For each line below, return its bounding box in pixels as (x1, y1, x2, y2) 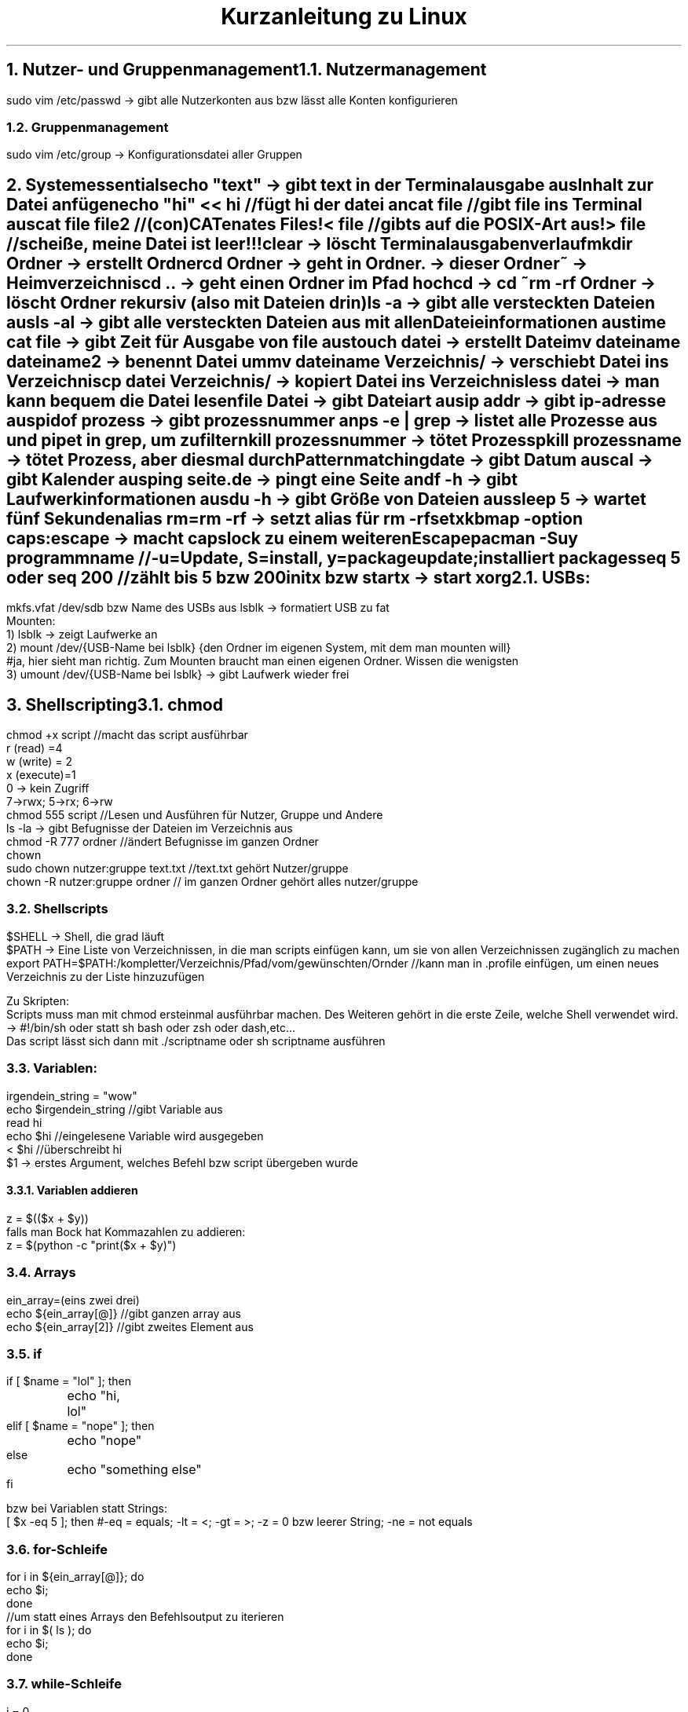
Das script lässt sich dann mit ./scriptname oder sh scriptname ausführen (6, 1033, 386, 1048)
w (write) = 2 (6, 755, 72, 769)
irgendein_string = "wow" (6, 1088, 137, 1103)
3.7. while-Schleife (6, 1676, 122, 1692)
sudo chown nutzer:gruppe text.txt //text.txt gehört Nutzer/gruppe (6, 861, 349, 876)
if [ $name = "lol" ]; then (6, 1374, 131, 1388)
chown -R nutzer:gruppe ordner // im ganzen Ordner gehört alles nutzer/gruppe (6, 875, 419, 889)
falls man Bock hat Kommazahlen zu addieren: (6, 1224, 246, 1238)
